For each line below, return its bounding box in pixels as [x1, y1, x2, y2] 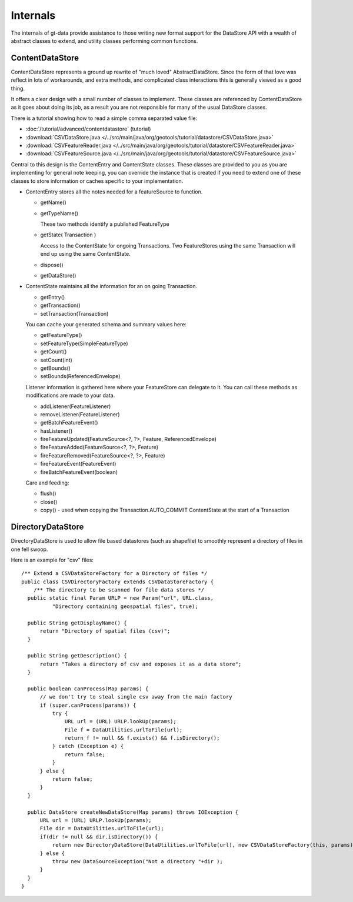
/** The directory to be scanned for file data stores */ [33, 587, 205, 593]
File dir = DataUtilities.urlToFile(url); [39, 825, 164, 832]
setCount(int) [40, 356, 73, 363]
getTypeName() [40, 209, 79, 217]
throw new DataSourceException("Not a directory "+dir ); [52, 858, 223, 864]
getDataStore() [40, 272, 76, 279]
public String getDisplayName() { [27, 619, 127, 626]
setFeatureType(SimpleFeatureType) [40, 340, 129, 347]
